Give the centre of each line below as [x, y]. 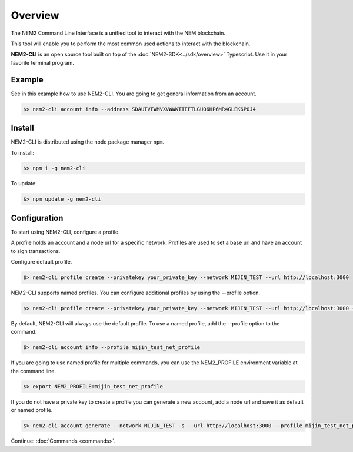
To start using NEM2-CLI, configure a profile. [65, 232]
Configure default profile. [41, 262]
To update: [24, 184]
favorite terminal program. [43, 62]
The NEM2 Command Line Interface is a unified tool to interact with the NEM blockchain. [118, 33]
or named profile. [32, 410]
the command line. [33, 371]
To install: [23, 152]
